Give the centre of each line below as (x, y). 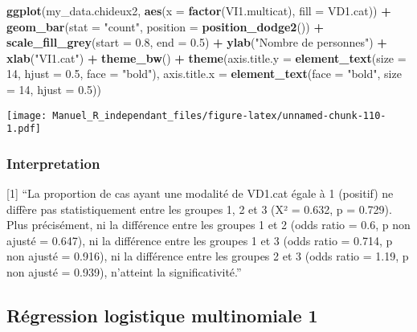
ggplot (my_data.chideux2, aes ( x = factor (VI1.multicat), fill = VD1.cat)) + (199, 10)
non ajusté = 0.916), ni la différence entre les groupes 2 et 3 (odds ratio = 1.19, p (208, 256)
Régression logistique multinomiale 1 (162, 316)
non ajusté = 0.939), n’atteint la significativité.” (124, 272)
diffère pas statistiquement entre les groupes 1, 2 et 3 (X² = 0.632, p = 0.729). (199, 209)
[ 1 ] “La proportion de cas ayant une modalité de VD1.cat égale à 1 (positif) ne (200, 193)
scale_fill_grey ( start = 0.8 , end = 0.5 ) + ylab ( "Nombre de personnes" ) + (197, 42)
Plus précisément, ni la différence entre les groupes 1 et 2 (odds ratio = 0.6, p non (208, 225)
